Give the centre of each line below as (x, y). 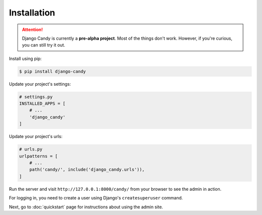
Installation (32, 13)
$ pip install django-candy (52, 71)
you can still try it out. (44, 45)
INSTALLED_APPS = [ (42, 104)
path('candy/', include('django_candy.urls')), (87, 170)
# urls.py (31, 149)
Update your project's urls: (36, 137)
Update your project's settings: (40, 84)
